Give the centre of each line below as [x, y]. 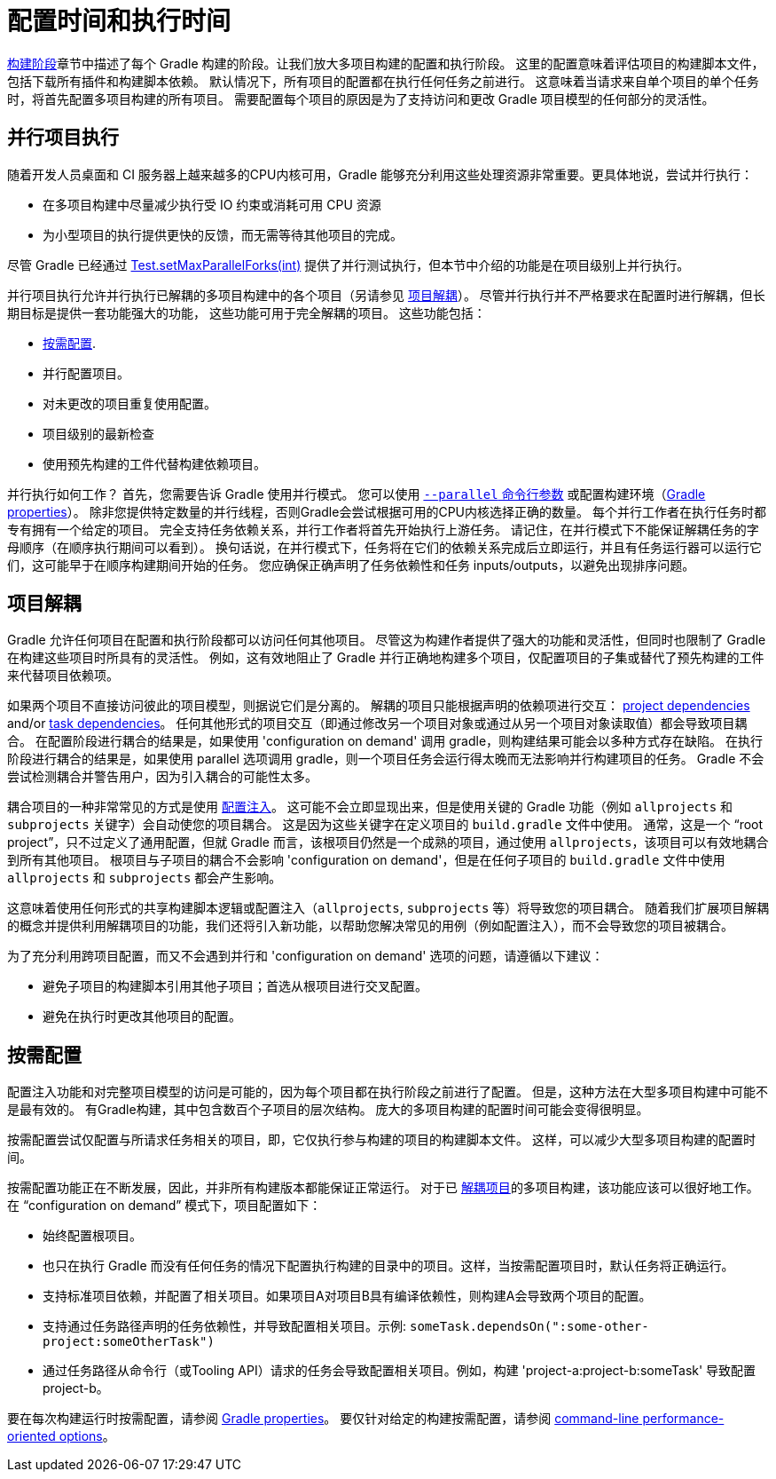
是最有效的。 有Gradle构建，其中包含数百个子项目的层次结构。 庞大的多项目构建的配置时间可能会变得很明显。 [328, 1110]
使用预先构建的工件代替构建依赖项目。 [154, 463]
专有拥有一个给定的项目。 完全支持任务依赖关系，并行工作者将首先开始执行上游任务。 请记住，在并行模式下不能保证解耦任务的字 [383, 529]
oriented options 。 [61, 1436]
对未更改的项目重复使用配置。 [129, 403]
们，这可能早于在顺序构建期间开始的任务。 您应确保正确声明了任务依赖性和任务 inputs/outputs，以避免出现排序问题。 [351, 565]
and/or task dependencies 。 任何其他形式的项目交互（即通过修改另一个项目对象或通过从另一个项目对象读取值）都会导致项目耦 [377, 724]
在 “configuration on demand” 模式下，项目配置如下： [165, 1206]
